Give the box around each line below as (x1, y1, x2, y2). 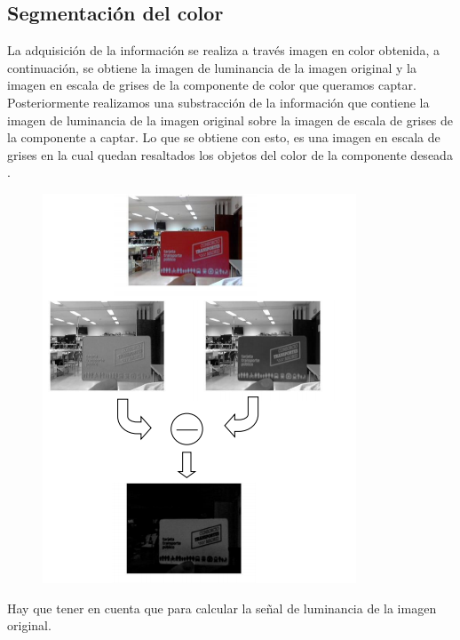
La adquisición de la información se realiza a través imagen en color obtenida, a (7, 41, 440, 60)
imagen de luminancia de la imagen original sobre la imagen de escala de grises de (7, 110, 454, 129)
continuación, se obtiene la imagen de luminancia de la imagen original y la (7, 58, 416, 76)
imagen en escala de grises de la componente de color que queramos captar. (7, 76, 416, 94)
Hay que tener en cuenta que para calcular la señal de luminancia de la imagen (7, 598, 437, 617)
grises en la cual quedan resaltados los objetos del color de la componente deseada (7, 145, 453, 164)
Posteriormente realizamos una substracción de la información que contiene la (7, 92, 430, 111)
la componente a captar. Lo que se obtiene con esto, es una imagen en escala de (7, 128, 440, 147)
